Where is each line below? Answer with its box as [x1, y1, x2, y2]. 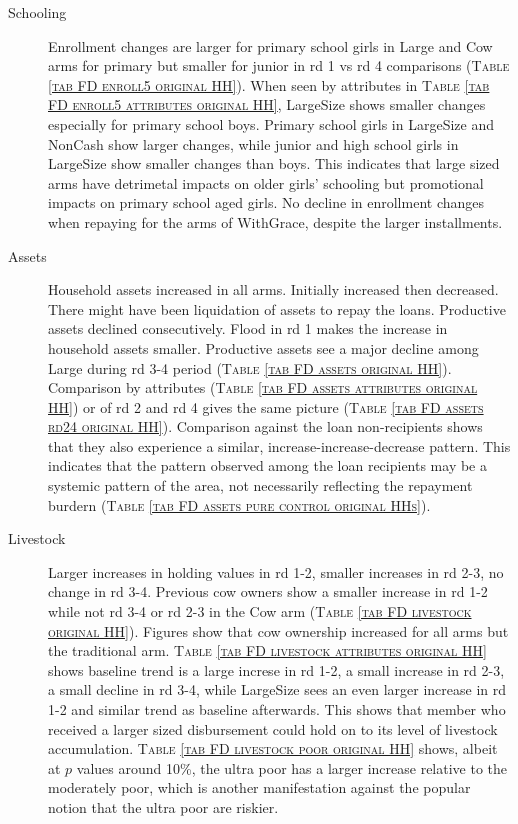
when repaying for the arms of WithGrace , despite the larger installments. [48, 211, 503, 232]
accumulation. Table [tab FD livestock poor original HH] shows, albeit [48, 738, 498, 759]
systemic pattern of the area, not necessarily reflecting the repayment [48, 475, 473, 496]
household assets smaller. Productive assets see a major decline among [48, 337, 479, 358]
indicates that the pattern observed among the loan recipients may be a [48, 455, 487, 476]
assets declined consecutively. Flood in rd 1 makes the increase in [48, 318, 448, 339]
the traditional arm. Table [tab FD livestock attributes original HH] [48, 640, 487, 661]
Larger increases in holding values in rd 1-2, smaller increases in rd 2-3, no [48, 561, 504, 582]
